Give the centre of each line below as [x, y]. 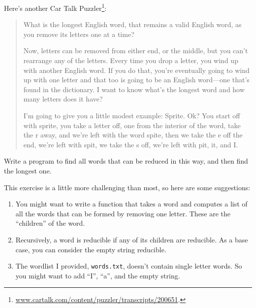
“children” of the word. [50, 223]
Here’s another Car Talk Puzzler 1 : [55, 7]
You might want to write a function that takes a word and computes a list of [131, 204]
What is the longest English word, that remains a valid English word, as [132, 24]
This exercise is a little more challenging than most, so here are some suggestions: [127, 187]
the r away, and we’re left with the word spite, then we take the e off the [133, 135]
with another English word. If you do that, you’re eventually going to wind [136, 70]
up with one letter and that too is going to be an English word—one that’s [136, 80]
